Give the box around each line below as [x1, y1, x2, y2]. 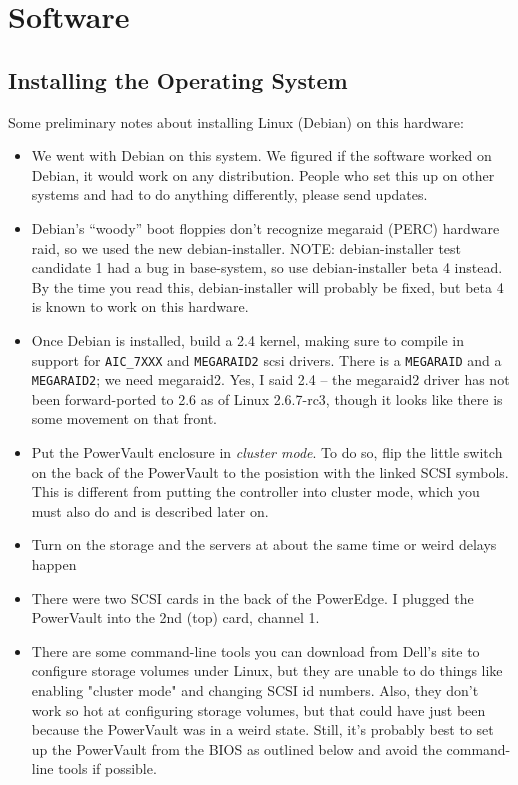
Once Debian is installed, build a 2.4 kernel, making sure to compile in [31, 329, 464, 350]
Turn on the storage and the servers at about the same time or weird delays [31, 534, 497, 555]
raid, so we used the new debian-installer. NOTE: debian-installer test [31, 237, 462, 258]
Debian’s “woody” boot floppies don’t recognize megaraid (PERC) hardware [31, 217, 500, 238]
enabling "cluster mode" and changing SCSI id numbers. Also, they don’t [31, 679, 479, 700]
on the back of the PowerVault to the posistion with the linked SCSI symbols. [31, 461, 509, 482]
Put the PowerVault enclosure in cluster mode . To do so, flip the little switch [31, 442, 503, 463]
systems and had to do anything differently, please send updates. [31, 184, 428, 205]
